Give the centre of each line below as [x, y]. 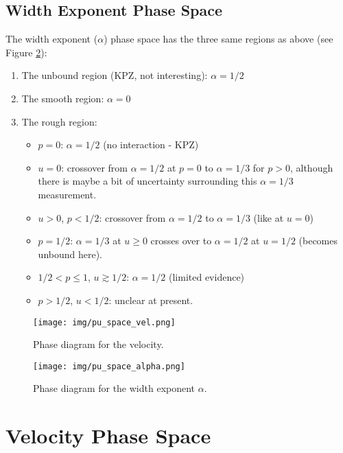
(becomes [318, 241]
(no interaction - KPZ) [151, 144]
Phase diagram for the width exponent [114, 388]
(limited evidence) [207, 277]
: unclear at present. [151, 300]
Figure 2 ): [26, 52]
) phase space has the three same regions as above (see [218, 39]
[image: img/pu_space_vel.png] [104, 322]
